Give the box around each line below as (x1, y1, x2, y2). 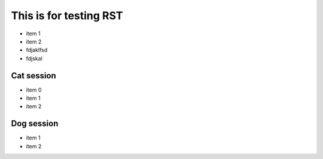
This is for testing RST (11, 9, 123, 22)
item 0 (26, 86, 42, 93)
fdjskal (26, 54, 43, 62)
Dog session (11, 118, 59, 129)
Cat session (11, 71, 56, 81)
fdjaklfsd (26, 47, 48, 54)
